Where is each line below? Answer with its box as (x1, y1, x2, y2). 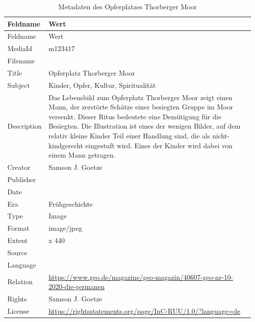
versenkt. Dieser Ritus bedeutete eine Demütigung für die (48, 111, 222, 121)
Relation (7, 276, 33, 287)
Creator (7, 162, 30, 172)
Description (7, 121, 42, 131)
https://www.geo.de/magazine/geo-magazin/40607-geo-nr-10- (48, 271, 233, 282)
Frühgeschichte (48, 198, 93, 209)
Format (7, 223, 29, 233)
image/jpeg (48, 223, 82, 233)
